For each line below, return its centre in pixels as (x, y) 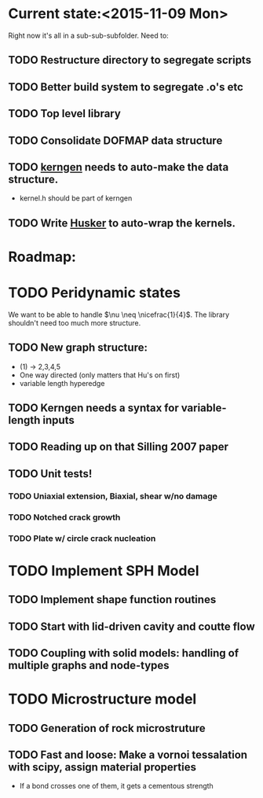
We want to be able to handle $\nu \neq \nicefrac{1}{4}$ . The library (119, 314)
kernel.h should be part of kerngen (76, 198)
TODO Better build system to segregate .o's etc (126, 87)
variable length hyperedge (62, 383)
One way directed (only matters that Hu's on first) (100, 375)
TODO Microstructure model (102, 699)
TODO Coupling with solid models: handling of (124, 653)
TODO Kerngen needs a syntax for (93, 408)
